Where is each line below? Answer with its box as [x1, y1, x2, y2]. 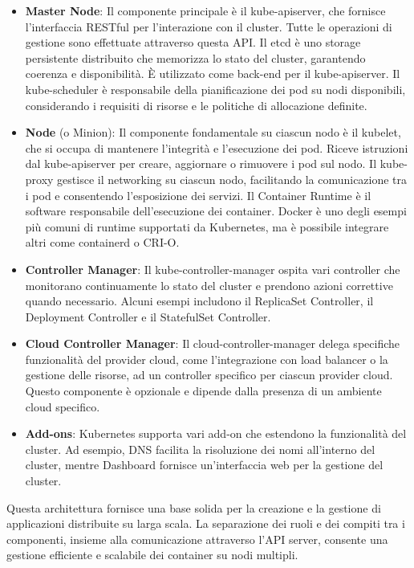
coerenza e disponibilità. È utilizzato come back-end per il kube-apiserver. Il [25, 65, 400, 82]
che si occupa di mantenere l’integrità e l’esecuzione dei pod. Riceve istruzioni [25, 139, 408, 156]
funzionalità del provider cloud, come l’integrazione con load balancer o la [25, 350, 388, 367]
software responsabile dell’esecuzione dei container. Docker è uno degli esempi [25, 202, 407, 219]
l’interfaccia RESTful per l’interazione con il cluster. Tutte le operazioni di [25, 18, 392, 35]
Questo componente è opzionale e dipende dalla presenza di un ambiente [25, 382, 382, 399]
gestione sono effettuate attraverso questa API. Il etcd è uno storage [25, 34, 361, 51]
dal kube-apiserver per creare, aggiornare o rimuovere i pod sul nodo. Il [25, 155, 377, 172]
